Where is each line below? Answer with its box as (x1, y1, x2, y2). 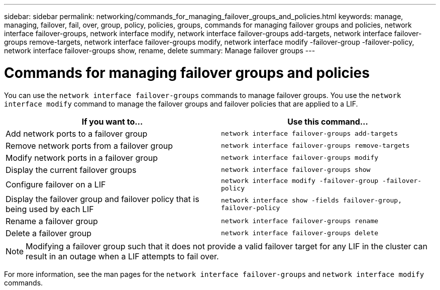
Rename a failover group (6, 216, 98, 226)
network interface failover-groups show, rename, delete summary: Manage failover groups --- (4, 46, 315, 55)
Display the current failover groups (6, 164, 137, 175)
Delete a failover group (6, 228, 92, 238)
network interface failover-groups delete (221, 229, 379, 237)
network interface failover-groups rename (221, 217, 379, 225)
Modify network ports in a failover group (6, 152, 158, 163)
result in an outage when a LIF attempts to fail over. (26, 251, 219, 261)
